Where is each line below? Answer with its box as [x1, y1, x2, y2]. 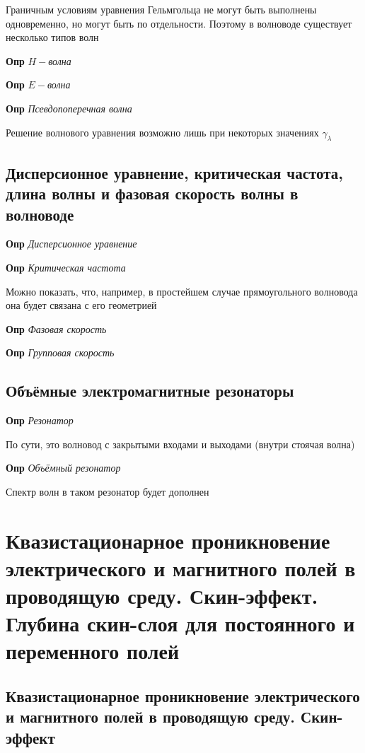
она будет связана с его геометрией [6, 298, 157, 313]
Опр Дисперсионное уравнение [6, 236, 137, 251]
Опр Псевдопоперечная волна [6, 100, 132, 115]
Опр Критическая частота [6, 259, 126, 274]
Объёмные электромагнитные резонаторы [6, 380, 294, 402]
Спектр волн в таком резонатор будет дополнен [6, 484, 209, 498]
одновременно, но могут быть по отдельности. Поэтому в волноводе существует [6, 16, 352, 30]
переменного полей [6, 636, 180, 665]
